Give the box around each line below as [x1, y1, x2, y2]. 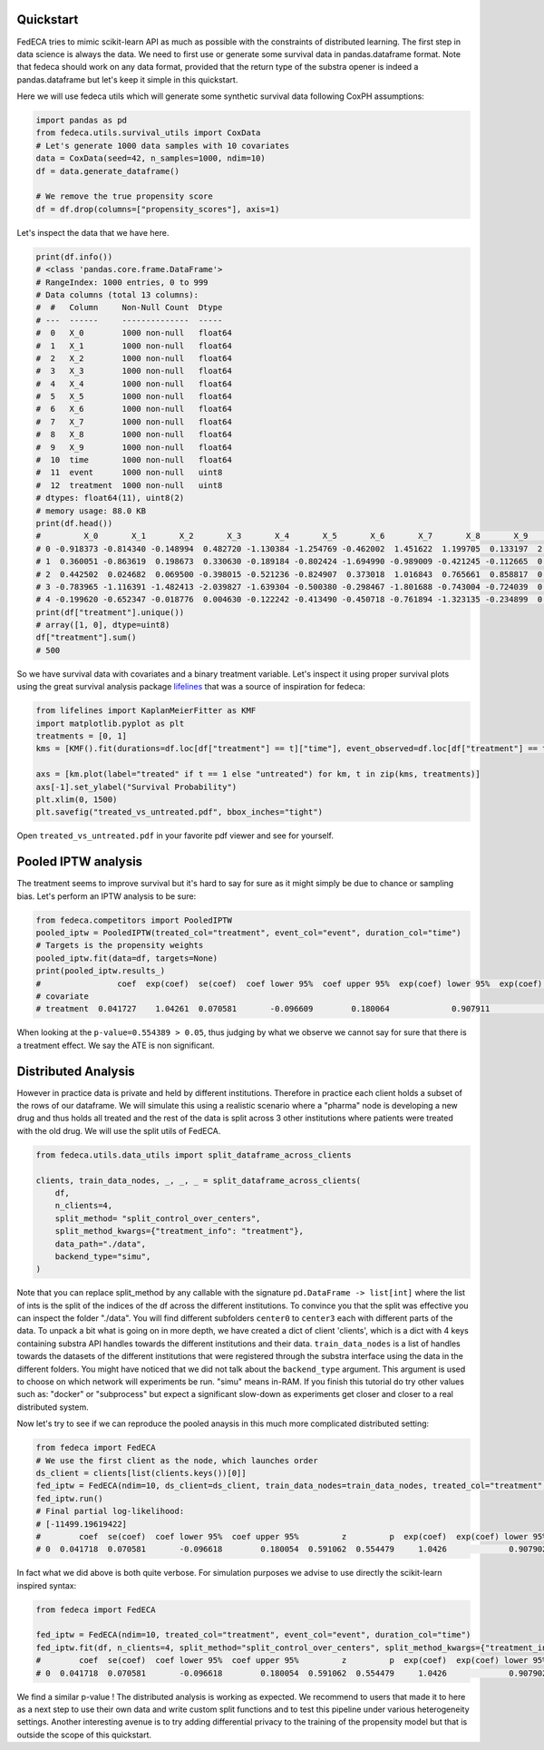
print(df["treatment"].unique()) [35, 607, 185, 617]
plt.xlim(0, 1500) [35, 794, 118, 805]
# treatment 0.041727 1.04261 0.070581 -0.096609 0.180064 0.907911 [35, 1003, 491, 1014]
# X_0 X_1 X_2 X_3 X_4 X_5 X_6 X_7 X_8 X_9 [35, 531, 529, 542]
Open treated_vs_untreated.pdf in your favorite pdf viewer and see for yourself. [16, 830, 335, 841]
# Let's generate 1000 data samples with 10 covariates [35, 141, 290, 151]
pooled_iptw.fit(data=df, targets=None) [35, 953, 218, 963]
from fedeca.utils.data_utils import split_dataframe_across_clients [35, 1149, 352, 1160]
